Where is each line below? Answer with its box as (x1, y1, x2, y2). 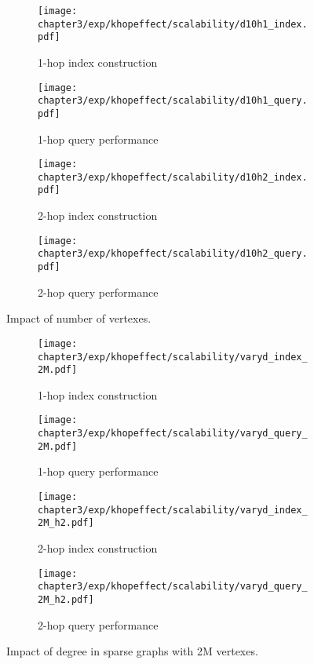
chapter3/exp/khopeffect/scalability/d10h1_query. (38, 95, 308, 107)
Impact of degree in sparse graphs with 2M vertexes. (6, 643, 258, 659)
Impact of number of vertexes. (6, 310, 152, 327)
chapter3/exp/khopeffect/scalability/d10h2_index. (38, 171, 308, 183)
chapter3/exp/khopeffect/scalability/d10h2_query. (38, 248, 308, 260)
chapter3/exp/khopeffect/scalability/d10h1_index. (38, 18, 308, 30)
